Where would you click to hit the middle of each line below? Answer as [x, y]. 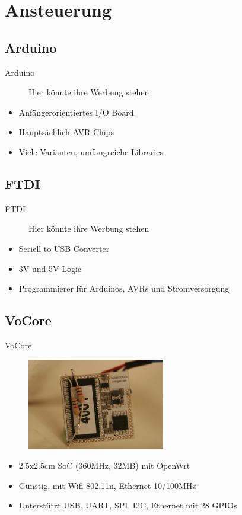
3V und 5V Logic [50, 268]
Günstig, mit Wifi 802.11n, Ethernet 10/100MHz [107, 485]
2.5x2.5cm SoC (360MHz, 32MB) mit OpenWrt [104, 466]
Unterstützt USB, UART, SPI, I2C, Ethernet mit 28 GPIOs [128, 505]
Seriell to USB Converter [64, 248]
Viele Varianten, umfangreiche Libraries [91, 151]
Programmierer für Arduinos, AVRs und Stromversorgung [124, 288]
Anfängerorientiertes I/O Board [76, 112]
